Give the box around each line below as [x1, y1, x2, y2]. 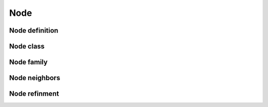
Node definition [9, 26, 59, 35]
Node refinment [9, 90, 59, 98]
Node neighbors [9, 74, 61, 82]
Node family [9, 58, 48, 66]
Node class [9, 42, 45, 51]
